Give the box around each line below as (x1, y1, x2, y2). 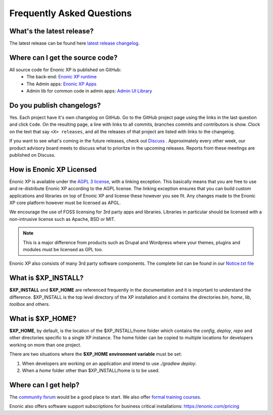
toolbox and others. (9, 301, 50, 307)
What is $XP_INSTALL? (9, 273, 84, 283)
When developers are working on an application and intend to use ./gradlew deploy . (22, 360, 197, 366)
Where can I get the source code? (9, 53, 118, 62)
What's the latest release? (9, 27, 94, 35)
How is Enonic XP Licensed (9, 165, 97, 174)
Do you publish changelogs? (9, 101, 101, 110)
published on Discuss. (9, 152, 56, 158)
